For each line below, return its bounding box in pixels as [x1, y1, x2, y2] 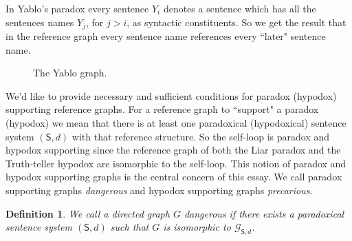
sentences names [5, 14, 74, 29]
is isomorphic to [163, 220, 231, 234]
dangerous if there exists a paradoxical [184, 206, 344, 220]
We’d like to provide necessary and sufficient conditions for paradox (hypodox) [5, 88, 337, 103]
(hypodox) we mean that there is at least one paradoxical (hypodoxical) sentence [5, 116, 346, 130]
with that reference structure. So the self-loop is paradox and [71, 129, 330, 143]
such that [110, 220, 149, 234]
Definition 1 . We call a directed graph [5, 206, 170, 220]
